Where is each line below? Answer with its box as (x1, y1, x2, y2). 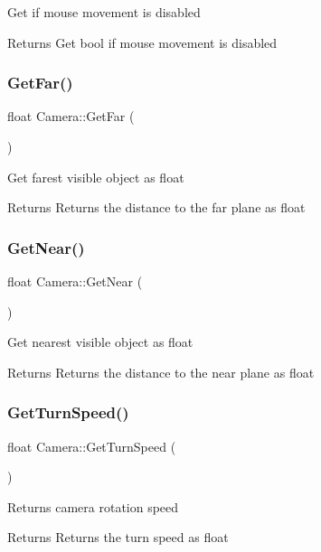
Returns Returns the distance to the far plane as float (7, 198, 306, 217)
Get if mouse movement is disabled (7, 3, 201, 21)
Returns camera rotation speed (7, 497, 179, 516)
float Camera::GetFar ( (7, 107, 135, 126)
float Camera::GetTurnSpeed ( (7, 436, 176, 455)
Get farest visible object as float (7, 167, 184, 186)
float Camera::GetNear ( (7, 272, 143, 290)
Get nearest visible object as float (7, 332, 194, 351)
